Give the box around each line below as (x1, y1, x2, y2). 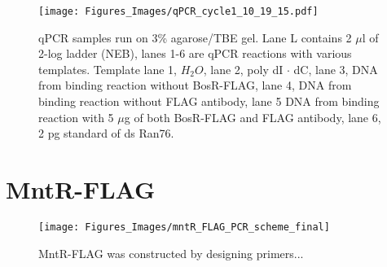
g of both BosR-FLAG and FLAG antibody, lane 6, (124, 108, 381, 125)
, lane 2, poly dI (203, 60, 284, 77)
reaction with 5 (38, 108, 114, 125)
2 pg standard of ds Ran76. (38, 125, 174, 142)
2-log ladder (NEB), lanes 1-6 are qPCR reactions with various (38, 45, 352, 62)
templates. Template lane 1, (38, 60, 178, 77)
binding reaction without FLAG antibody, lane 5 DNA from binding (38, 93, 380, 110)
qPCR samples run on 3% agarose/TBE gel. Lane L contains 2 (38, 28, 352, 46)
